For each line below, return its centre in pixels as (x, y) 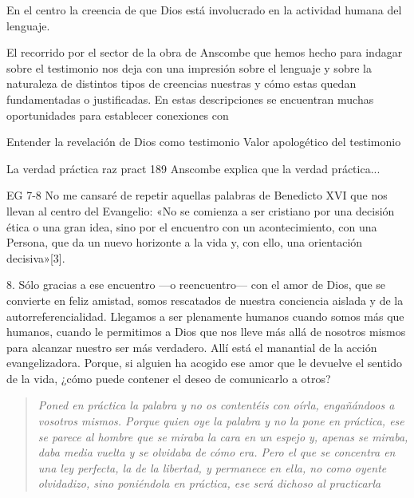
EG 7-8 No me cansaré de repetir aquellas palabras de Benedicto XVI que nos (197, 195)
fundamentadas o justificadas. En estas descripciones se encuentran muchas (190, 99)
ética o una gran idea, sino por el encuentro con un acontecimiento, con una (192, 226)
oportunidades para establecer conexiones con (118, 115)
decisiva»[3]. (36, 257)
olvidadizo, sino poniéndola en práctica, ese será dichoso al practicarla (209, 483)
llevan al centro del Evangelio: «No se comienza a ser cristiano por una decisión (201, 210)
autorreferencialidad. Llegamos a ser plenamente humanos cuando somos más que (205, 316)
